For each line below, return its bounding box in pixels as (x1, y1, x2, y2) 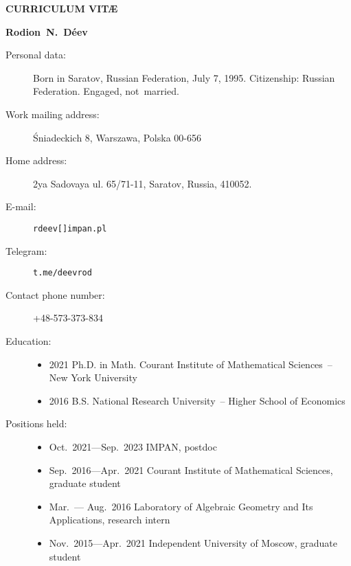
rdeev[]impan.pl (33, 223, 107, 234)
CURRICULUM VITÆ (5, 1, 118, 15)
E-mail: (5, 199, 36, 214)
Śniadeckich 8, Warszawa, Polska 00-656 (33, 130, 201, 144)
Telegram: (5, 243, 47, 258)
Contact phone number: (5, 287, 105, 302)
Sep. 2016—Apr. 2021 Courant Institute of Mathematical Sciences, (49, 462, 333, 477)
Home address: (5, 153, 67, 168)
